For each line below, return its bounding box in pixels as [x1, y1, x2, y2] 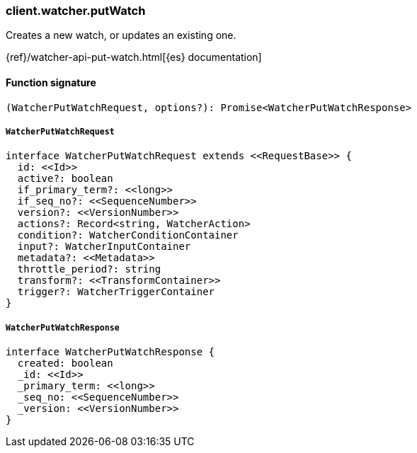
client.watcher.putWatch [6, 4, 146, 18]
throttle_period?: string [17, 263, 161, 275]
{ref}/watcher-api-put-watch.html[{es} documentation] [6, 51, 262, 64]
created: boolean [17, 357, 113, 369]
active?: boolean [17, 173, 113, 185]
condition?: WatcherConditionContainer [17, 229, 239, 241]
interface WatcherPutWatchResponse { [6, 346, 215, 358]
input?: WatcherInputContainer [17, 241, 191, 253]
